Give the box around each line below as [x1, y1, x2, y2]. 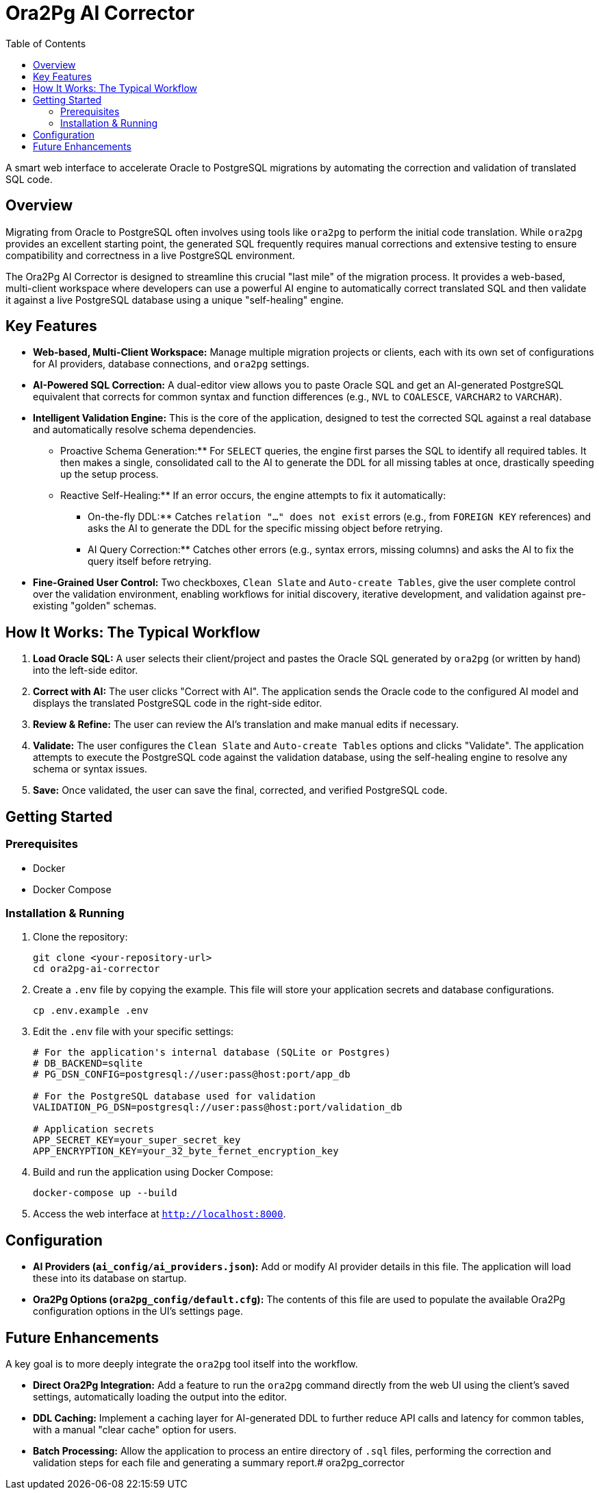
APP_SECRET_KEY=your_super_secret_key [33, 1134, 241, 1146]
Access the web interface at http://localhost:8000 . [33, 1208, 286, 1220]
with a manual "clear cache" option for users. [33, 1423, 237, 1435]
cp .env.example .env [33, 1005, 149, 1017]
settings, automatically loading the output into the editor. [33, 1390, 287, 1403]
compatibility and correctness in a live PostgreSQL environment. [5, 249, 295, 261]
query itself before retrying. [88, 555, 212, 568]
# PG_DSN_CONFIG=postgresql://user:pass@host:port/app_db [33, 1069, 351, 1080]
